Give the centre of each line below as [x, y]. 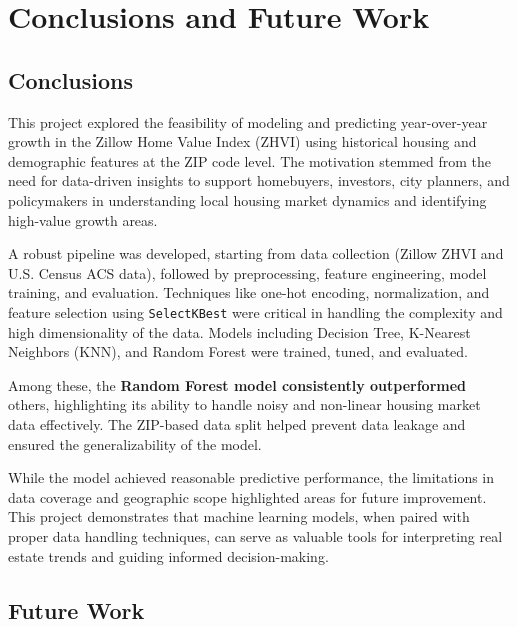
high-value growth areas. [83, 219]
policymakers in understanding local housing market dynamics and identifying [247, 199]
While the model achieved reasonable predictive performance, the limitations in [251, 477]
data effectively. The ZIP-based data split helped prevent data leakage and [237, 423]
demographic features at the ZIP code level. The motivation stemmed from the [250, 160]
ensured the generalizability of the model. [135, 443]
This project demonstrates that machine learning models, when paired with [239, 516]
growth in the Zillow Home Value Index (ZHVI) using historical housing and [242, 141]
